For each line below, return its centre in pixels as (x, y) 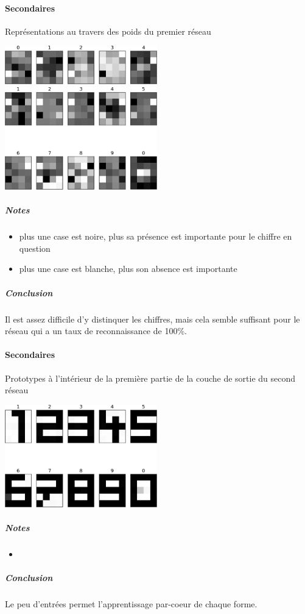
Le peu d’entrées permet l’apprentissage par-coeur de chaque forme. (131, 604)
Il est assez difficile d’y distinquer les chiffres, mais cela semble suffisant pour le (152, 319)
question (35, 248)
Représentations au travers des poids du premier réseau (108, 31)
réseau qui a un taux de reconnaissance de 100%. (96, 331)
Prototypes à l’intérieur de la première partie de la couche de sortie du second (150, 378)
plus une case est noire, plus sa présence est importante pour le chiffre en (156, 236)
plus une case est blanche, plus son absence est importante (128, 269)
